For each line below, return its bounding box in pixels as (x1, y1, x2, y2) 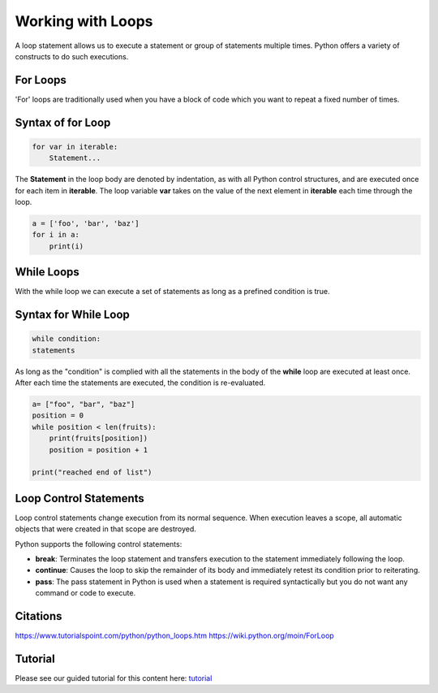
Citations (15, 609, 62, 623)
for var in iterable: (32, 142, 118, 151)
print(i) (49, 241, 84, 251)
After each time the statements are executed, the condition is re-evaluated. (15, 378, 266, 388)
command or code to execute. (35, 588, 136, 598)
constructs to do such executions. (15, 51, 129, 61)
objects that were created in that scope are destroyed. (15, 524, 196, 534)
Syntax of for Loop (15, 115, 111, 129)
